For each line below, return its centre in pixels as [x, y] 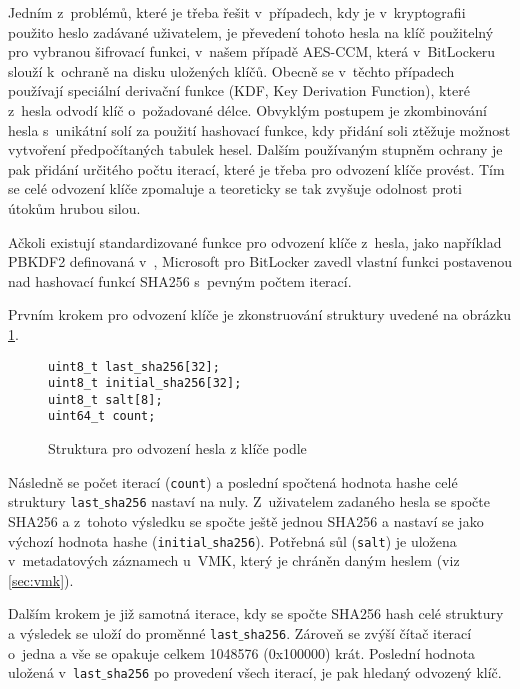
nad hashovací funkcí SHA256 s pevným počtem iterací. [180, 280]
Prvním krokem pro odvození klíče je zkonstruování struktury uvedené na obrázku [260, 314]
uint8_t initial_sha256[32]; [145, 383]
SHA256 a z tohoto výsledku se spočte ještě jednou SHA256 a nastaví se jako [246, 521]
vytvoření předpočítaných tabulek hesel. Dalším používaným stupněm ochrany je [255, 149]
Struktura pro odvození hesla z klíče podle [177, 448]
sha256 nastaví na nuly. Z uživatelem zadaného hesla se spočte [296, 501]
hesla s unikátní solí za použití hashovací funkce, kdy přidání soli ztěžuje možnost [259, 129]
